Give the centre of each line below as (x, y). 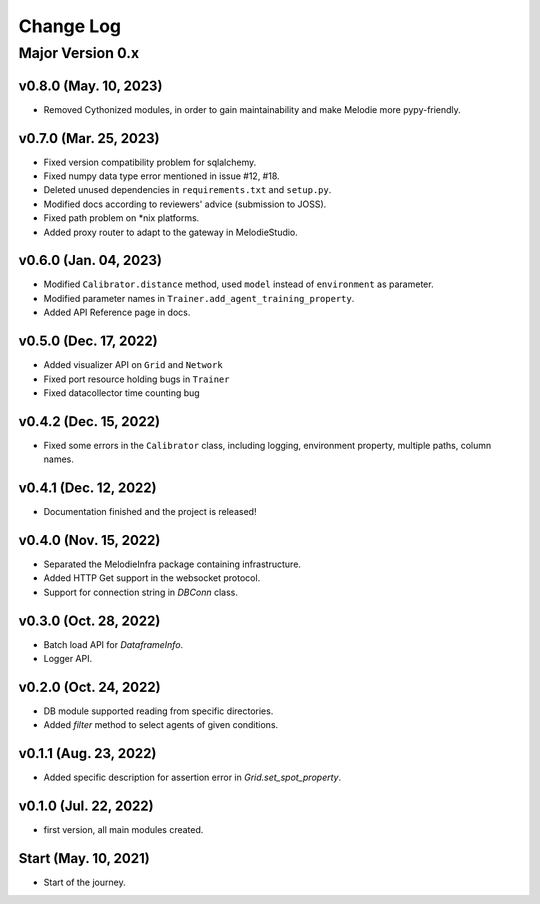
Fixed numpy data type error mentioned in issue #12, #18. (161, 176)
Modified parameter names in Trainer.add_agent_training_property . (199, 298)
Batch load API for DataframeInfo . (113, 644)
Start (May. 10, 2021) (84, 858)
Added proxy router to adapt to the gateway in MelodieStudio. (171, 232)
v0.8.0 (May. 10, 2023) (90, 85)
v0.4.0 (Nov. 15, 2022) (89, 540)
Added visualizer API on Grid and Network (133, 365)
